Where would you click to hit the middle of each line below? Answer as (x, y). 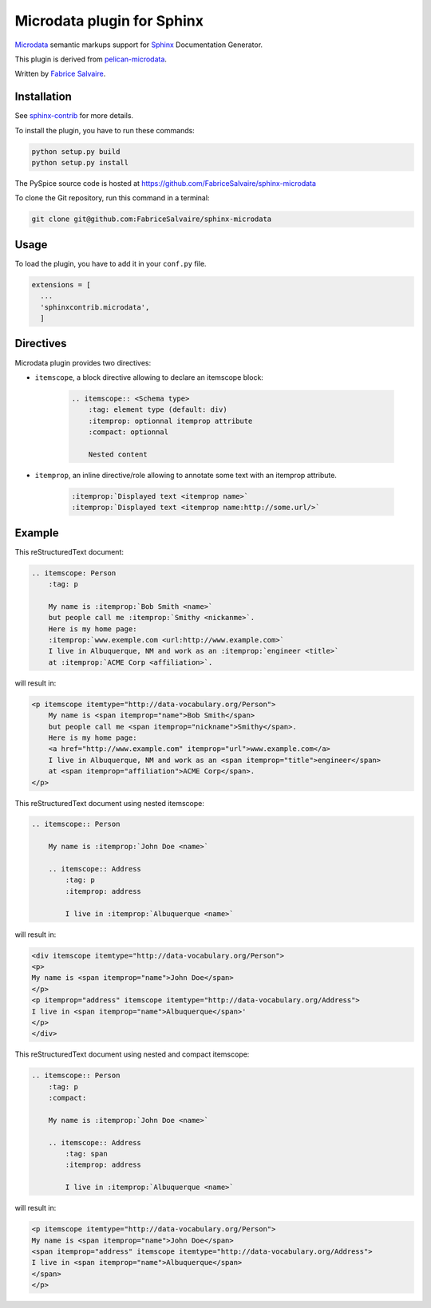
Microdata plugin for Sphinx (109, 21)
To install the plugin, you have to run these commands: (105, 130)
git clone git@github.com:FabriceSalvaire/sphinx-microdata (152, 219)
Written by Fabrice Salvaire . (60, 74)
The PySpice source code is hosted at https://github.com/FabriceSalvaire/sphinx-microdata (166, 183)
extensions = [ (61, 285)
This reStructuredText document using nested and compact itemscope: (132, 1054)
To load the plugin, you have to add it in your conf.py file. (111, 263)
